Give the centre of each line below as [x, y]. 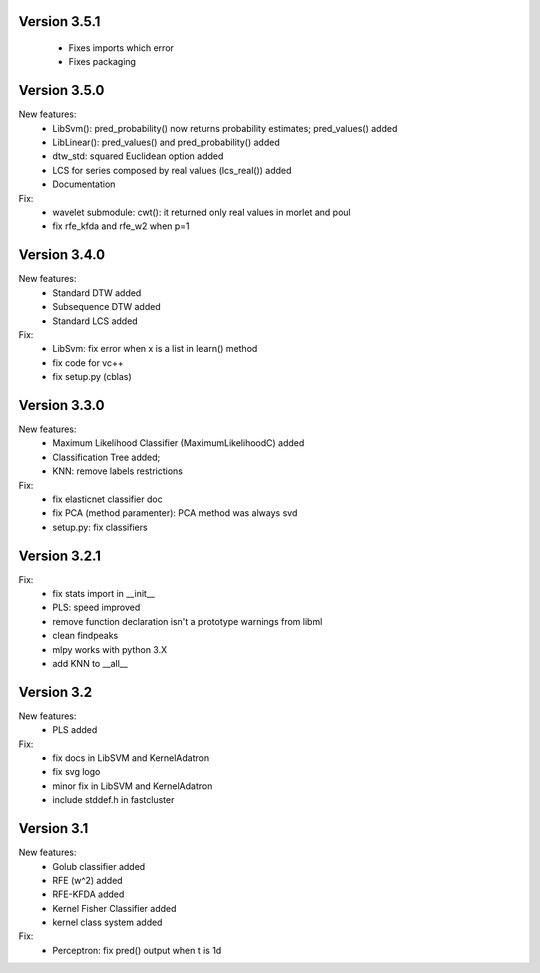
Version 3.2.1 [60, 555]
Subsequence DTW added [106, 307]
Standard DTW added [97, 292]
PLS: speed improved [96, 607]
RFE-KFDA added [88, 894]
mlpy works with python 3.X [110, 649]
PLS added [75, 730]
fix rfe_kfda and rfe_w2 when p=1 [121, 226]
